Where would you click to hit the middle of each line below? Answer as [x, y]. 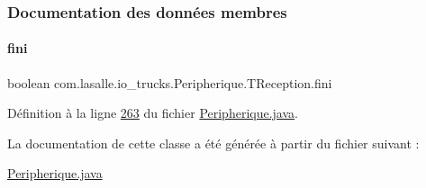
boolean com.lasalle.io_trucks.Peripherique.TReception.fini [170, 82]
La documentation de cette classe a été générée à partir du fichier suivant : [213, 143]
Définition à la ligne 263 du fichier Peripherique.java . [153, 113]
